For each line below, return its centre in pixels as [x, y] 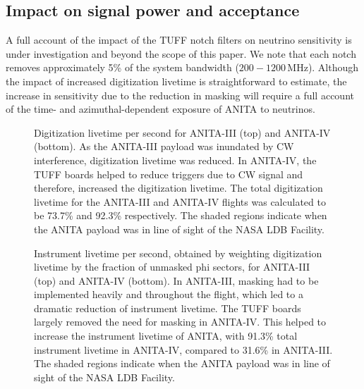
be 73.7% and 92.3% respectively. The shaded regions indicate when [181, 215]
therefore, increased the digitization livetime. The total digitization [178, 188]
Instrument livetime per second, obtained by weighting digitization [178, 253]
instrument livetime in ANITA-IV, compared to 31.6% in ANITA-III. [183, 349]
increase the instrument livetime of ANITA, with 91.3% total [166, 336]
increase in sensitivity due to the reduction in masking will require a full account [180, 95]
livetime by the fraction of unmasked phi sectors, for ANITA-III [172, 267]
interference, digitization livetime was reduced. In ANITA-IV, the [175, 160]
